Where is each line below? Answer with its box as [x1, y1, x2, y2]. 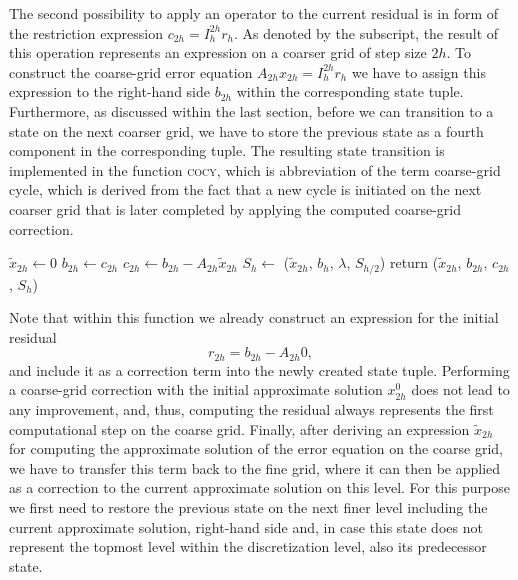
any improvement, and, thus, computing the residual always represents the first [9, 399, 494, 419]
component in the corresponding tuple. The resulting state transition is [9, 140, 445, 161]
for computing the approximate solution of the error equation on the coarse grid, [9, 438, 503, 459]
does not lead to [411, 379, 510, 400]
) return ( [379, 252, 439, 273]
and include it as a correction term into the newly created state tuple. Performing [9, 359, 510, 380]
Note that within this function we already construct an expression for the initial [9, 307, 499, 328]
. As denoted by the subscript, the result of [233, 22, 499, 43]
